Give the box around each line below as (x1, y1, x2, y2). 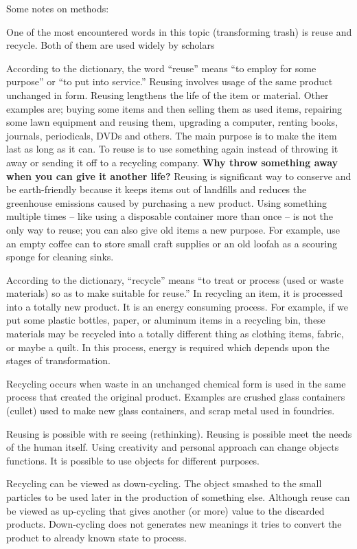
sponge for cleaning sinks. (6, 249, 114, 264)
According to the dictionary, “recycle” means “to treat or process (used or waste (6, 272, 344, 287)
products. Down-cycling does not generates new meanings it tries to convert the (6, 517, 342, 531)
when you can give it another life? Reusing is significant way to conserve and (6, 168, 352, 183)
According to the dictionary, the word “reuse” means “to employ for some (6, 60, 316, 75)
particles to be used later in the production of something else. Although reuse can (6, 490, 350, 504)
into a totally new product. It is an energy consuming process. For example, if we (6, 299, 349, 313)
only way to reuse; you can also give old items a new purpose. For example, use (6, 222, 340, 236)
